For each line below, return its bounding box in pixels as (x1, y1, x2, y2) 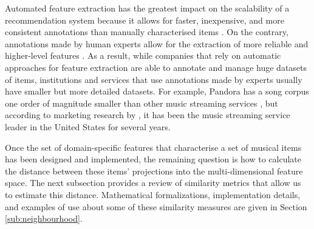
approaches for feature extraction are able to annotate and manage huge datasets (5, 61, 307, 73)
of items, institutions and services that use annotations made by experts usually (5, 73, 302, 85)
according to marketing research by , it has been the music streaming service (5, 108, 290, 121)
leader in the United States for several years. (5, 120, 171, 133)
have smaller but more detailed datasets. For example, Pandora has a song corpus (5, 85, 309, 98)
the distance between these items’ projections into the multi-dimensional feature (5, 164, 303, 177)
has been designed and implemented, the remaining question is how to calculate (5, 153, 301, 165)
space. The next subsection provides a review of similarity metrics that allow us (5, 176, 301, 189)
